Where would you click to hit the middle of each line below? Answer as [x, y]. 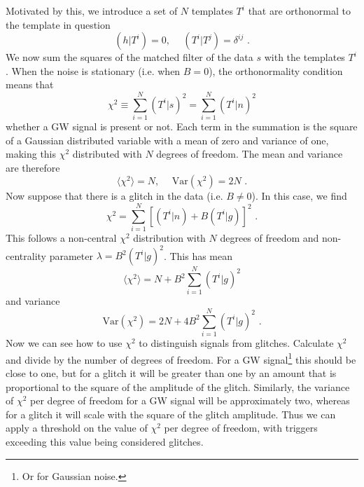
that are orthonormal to [299, 11]
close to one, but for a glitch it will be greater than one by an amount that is [171, 372]
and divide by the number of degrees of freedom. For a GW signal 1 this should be [181, 358]
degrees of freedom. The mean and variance [250, 154]
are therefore [33, 167]
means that [30, 84]
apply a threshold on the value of [77, 428]
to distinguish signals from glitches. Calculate [236, 343]
